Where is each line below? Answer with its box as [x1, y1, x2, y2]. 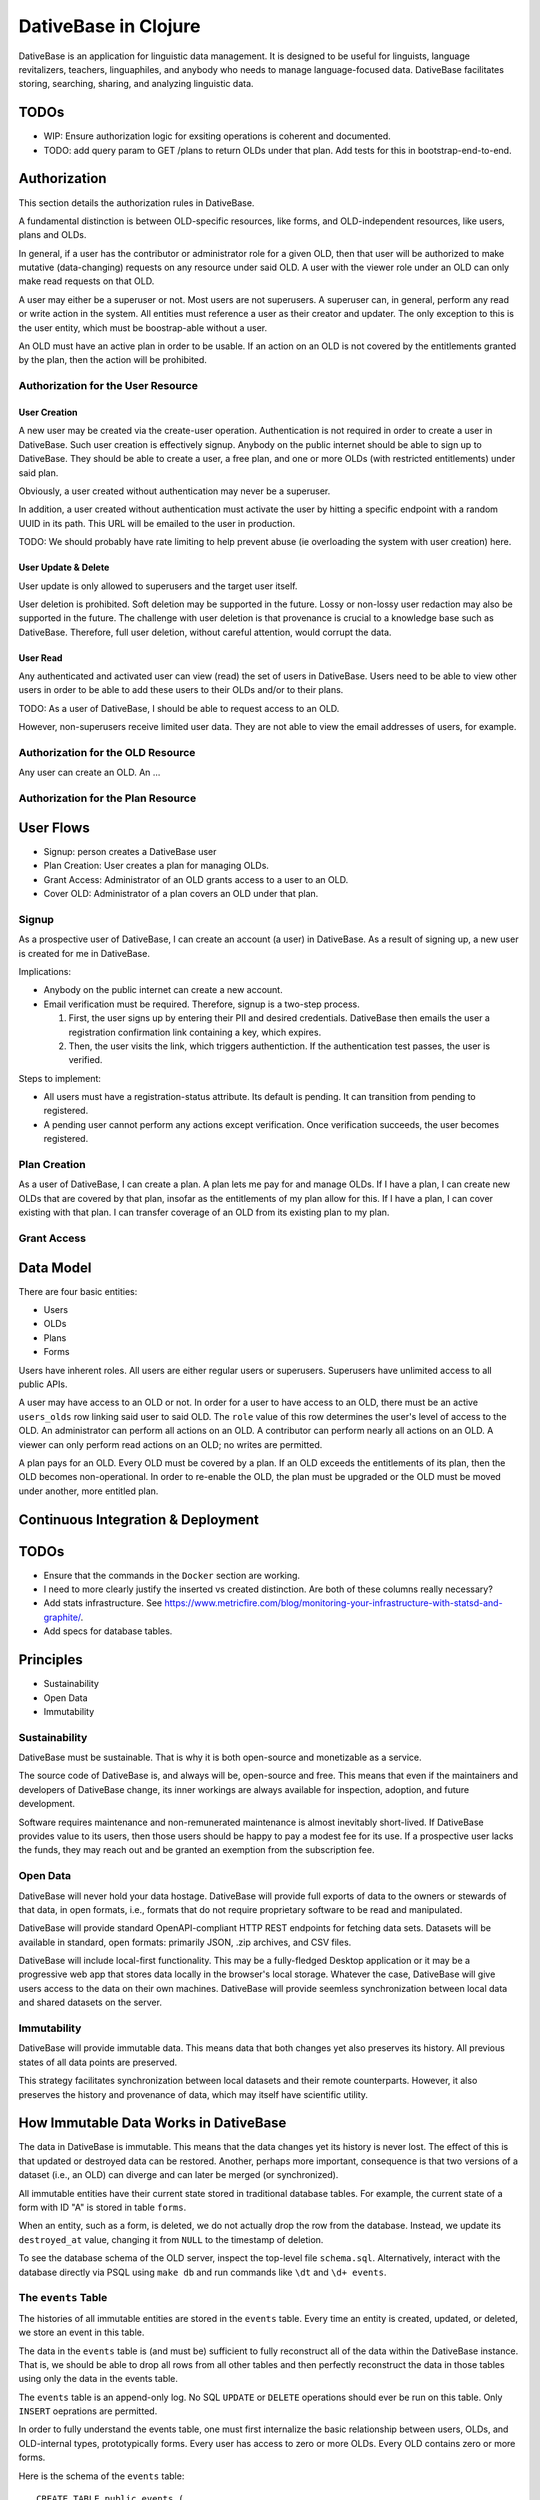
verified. [68, 1054, 103, 1066]
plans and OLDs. [18, 229, 87, 241]
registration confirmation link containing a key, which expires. [68, 1026, 322, 1038]
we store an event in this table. [18, 2326, 145, 2339]
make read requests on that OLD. [18, 275, 155, 287]
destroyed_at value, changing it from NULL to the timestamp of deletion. [18, 2233, 324, 2245]
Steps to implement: [18, 1072, 102, 1084]
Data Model [18, 1259, 92, 1276]
